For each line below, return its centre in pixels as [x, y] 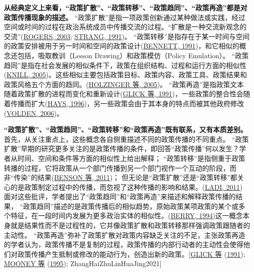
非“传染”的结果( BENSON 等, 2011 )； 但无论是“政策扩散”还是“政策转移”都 [121, 177]
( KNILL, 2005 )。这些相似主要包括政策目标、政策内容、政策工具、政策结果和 [126, 75]
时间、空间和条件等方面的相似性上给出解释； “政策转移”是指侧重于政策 [131, 158]
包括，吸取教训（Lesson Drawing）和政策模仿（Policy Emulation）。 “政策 [133, 55]
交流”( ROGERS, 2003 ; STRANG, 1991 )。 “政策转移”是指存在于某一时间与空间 [127, 36]
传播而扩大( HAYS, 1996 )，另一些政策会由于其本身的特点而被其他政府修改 [127, 103]
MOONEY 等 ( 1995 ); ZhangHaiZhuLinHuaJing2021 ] [83, 263]
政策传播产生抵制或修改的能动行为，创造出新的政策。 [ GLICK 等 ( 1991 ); [131, 254]
